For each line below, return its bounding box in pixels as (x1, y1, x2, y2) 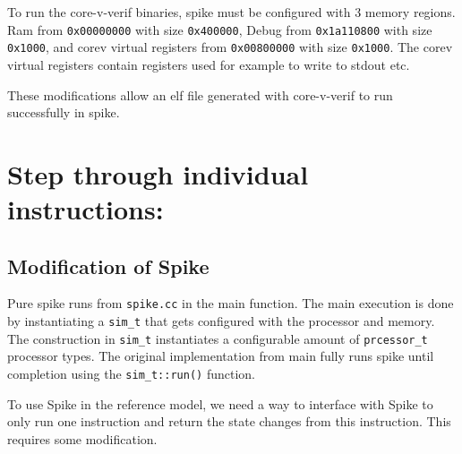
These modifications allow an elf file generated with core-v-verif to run (7, 85, 393, 104)
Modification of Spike (7, 252, 210, 279)
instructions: (7, 191, 164, 227)
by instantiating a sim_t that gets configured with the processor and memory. (7, 312, 435, 330)
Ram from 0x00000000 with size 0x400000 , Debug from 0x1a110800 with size (7, 20, 432, 39)
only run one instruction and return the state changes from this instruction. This (7, 412, 451, 431)
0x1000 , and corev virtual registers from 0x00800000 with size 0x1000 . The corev (7, 38, 453, 56)
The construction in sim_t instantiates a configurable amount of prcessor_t (7, 329, 428, 347)
